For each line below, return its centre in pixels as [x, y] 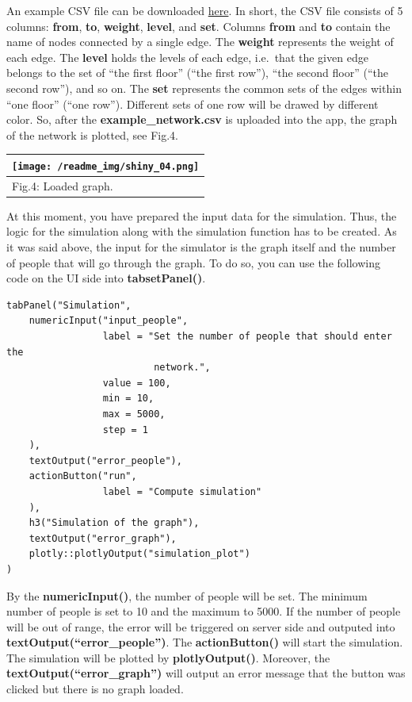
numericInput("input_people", [109, 321]
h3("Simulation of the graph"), [114, 523]
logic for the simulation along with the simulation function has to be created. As [202, 231]
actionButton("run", [83, 476]
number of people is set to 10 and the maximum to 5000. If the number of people [204, 611]
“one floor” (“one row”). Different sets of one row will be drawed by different [193, 104]
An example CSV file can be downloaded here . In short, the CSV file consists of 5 [205, 10]
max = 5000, [134, 414]
